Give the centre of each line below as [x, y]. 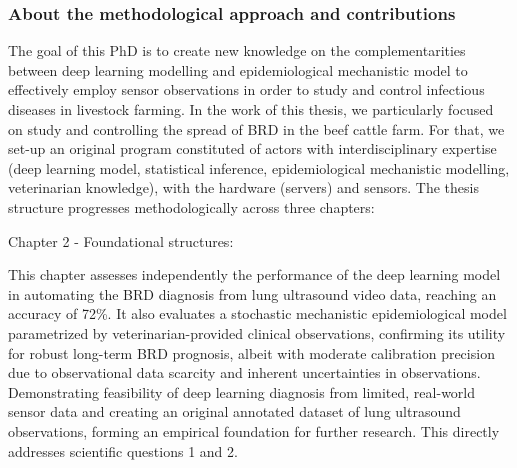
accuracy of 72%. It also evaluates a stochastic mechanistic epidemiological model [257, 313]
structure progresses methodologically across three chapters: [191, 206]
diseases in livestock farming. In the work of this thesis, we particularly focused [251, 109]
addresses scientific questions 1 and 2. [123, 450]
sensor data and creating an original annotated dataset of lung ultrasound [234, 411]
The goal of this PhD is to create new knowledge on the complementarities [237, 50]
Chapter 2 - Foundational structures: [121, 240]
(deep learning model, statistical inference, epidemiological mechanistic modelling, [259, 167]
